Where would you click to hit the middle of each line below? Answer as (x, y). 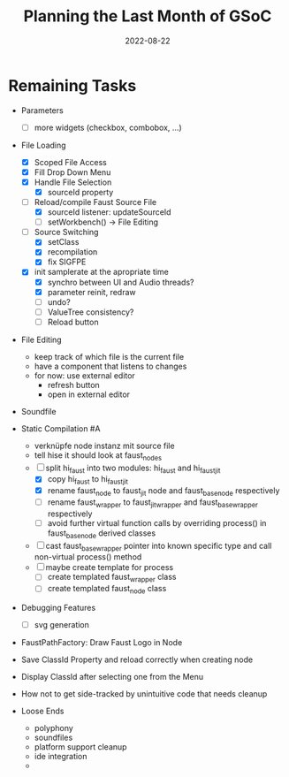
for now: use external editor (85, 375)
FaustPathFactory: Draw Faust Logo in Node (102, 643)
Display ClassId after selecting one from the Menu (112, 677)
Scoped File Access (70, 162)
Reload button (73, 322)
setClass (63, 242)
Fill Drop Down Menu (72, 172)
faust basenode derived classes (102, 534)
